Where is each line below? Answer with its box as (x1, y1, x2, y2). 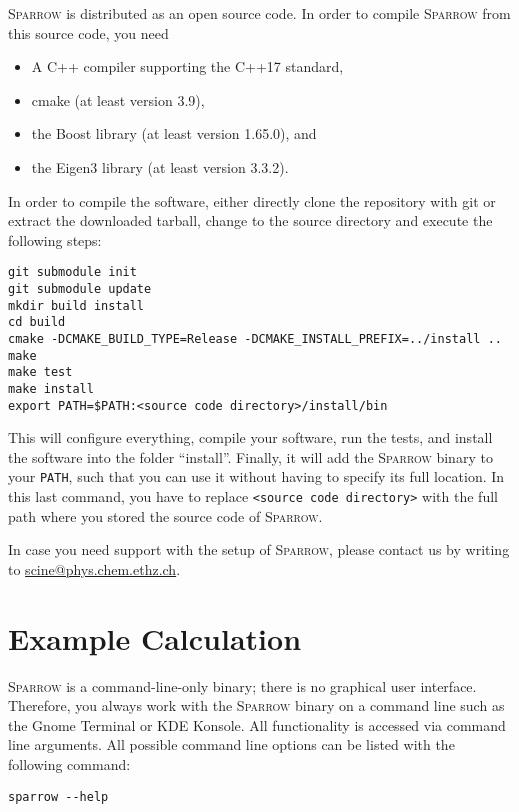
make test (8, 365, 73, 380)
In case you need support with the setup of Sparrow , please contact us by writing (8, 539, 510, 560)
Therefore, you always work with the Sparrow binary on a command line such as (8, 695, 505, 716)
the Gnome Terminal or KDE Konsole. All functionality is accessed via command (8, 714, 506, 735)
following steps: (8, 229, 102, 250)
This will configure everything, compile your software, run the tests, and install (8, 427, 493, 448)
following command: (8, 754, 131, 775)
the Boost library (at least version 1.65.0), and (31, 123, 317, 144)
